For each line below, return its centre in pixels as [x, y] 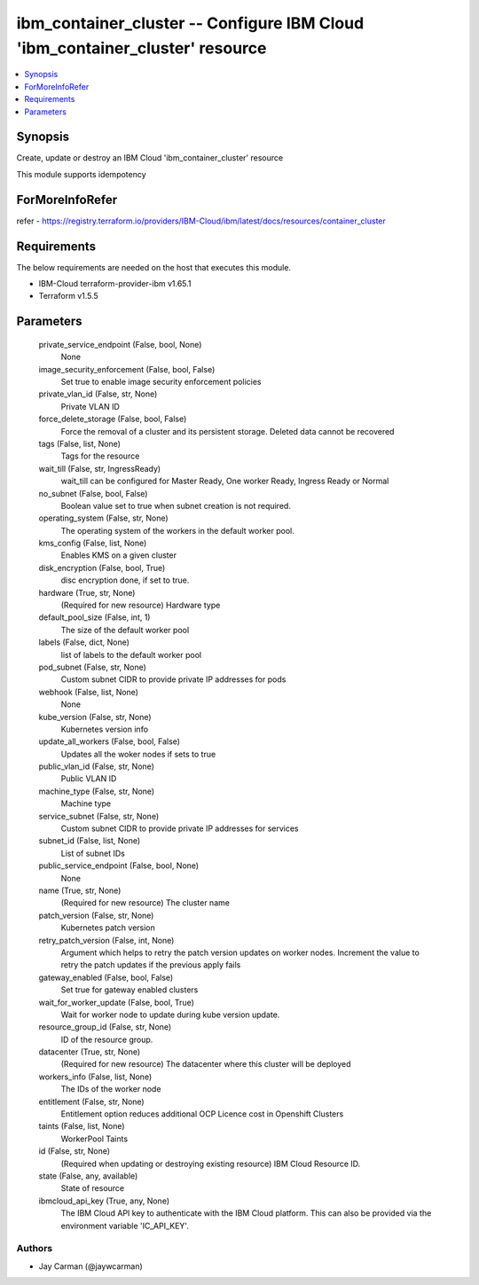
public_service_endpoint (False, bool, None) [119, 866]
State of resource [93, 1188]
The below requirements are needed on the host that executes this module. [154, 267]
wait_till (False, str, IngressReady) [100, 468]
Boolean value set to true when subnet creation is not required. [176, 505]
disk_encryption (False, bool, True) [102, 568]
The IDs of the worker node [111, 1089]
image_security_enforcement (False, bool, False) [127, 369]
